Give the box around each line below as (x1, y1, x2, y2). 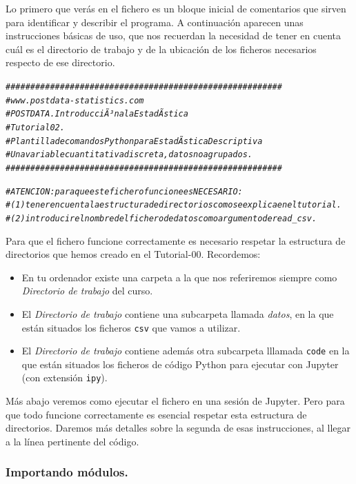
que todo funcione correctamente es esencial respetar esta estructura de (6, 407, 307, 421)
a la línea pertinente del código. (6, 434, 139, 448)
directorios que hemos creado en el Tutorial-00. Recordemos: (6, 247, 261, 261)
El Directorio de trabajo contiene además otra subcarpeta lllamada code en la (21, 343, 350, 358)
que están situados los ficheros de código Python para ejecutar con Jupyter (21, 356, 339, 371)
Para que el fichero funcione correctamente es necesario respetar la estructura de (6, 233, 346, 248)
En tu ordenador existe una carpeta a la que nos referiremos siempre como (21, 270, 337, 284)
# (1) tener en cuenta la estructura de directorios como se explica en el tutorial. (6, 200, 342, 210)
